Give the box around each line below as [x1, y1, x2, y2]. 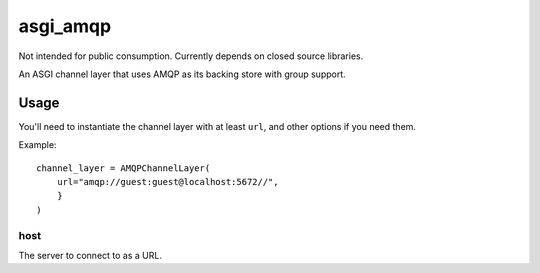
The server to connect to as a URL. [18, 249, 162, 261]
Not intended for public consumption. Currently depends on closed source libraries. [18, 50, 364, 62]
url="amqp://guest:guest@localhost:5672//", [56, 176, 279, 188]
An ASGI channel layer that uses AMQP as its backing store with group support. [18, 68, 347, 80]
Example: [18, 139, 57, 151]
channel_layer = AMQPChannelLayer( [36, 162, 211, 174]
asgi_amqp [18, 15, 112, 37]
